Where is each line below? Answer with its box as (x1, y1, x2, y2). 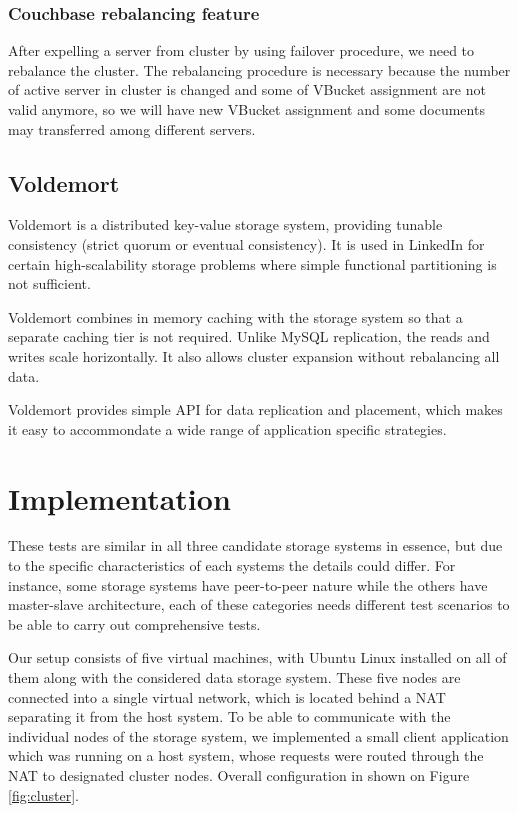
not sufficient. (8, 273, 91, 294)
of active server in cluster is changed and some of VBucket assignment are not (8, 79, 486, 100)
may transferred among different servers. (8, 118, 256, 139)
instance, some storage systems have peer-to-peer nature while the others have (8, 574, 488, 595)
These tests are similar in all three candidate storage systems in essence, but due (8, 535, 503, 556)
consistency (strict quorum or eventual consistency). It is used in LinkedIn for (8, 233, 485, 254)
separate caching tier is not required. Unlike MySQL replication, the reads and (8, 326, 490, 347)
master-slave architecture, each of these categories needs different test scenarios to (8, 594, 510, 615)
